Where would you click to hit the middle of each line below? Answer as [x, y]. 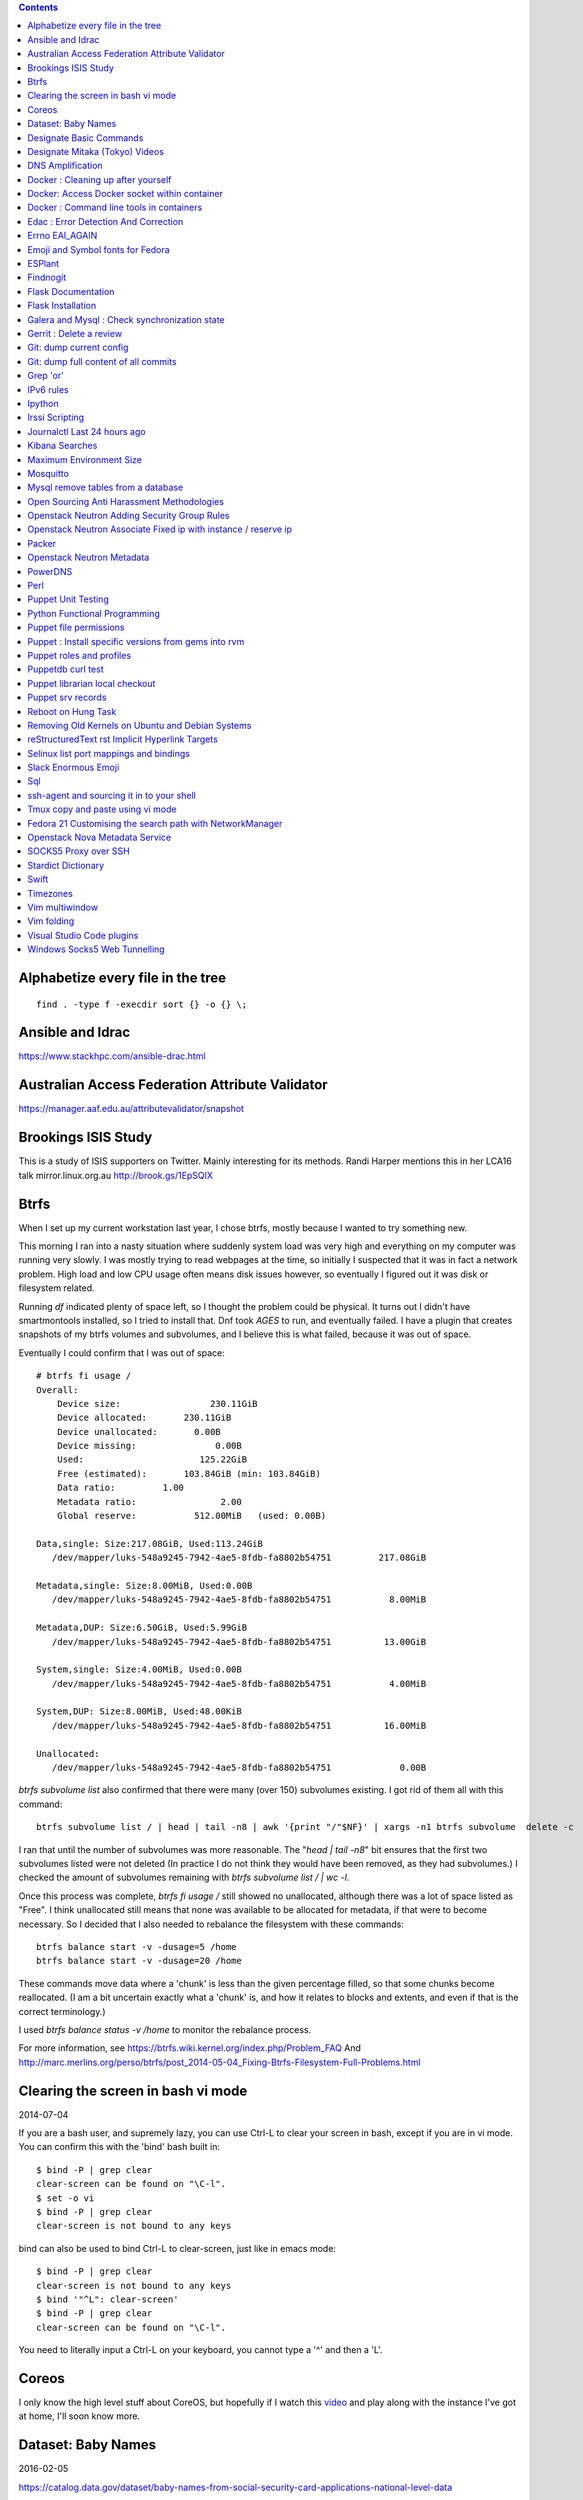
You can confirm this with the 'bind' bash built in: [119, 2147]
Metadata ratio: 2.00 [149, 1501]
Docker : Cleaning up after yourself [99, 179]
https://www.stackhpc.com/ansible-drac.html [112, 1056]
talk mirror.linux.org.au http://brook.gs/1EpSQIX [116, 1175]
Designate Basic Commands [85, 137]
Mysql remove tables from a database [105, 487]
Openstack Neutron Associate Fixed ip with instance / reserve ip [160, 529]
